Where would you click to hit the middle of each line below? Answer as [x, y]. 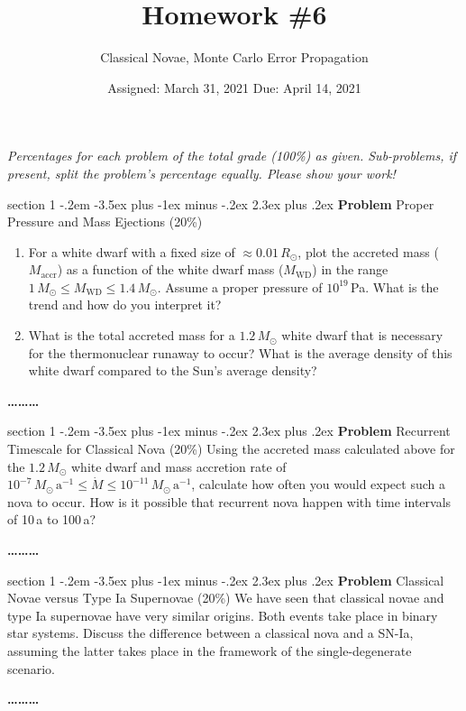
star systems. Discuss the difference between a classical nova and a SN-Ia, [210, 633]
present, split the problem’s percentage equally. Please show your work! [201, 173]
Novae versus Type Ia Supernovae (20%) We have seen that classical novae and [226, 598]
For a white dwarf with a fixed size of [132, 251]
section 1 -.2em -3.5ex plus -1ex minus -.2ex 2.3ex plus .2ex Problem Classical [226, 580]
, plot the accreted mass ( [368, 251]
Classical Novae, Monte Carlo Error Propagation [234, 57]
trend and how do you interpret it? [125, 305]
